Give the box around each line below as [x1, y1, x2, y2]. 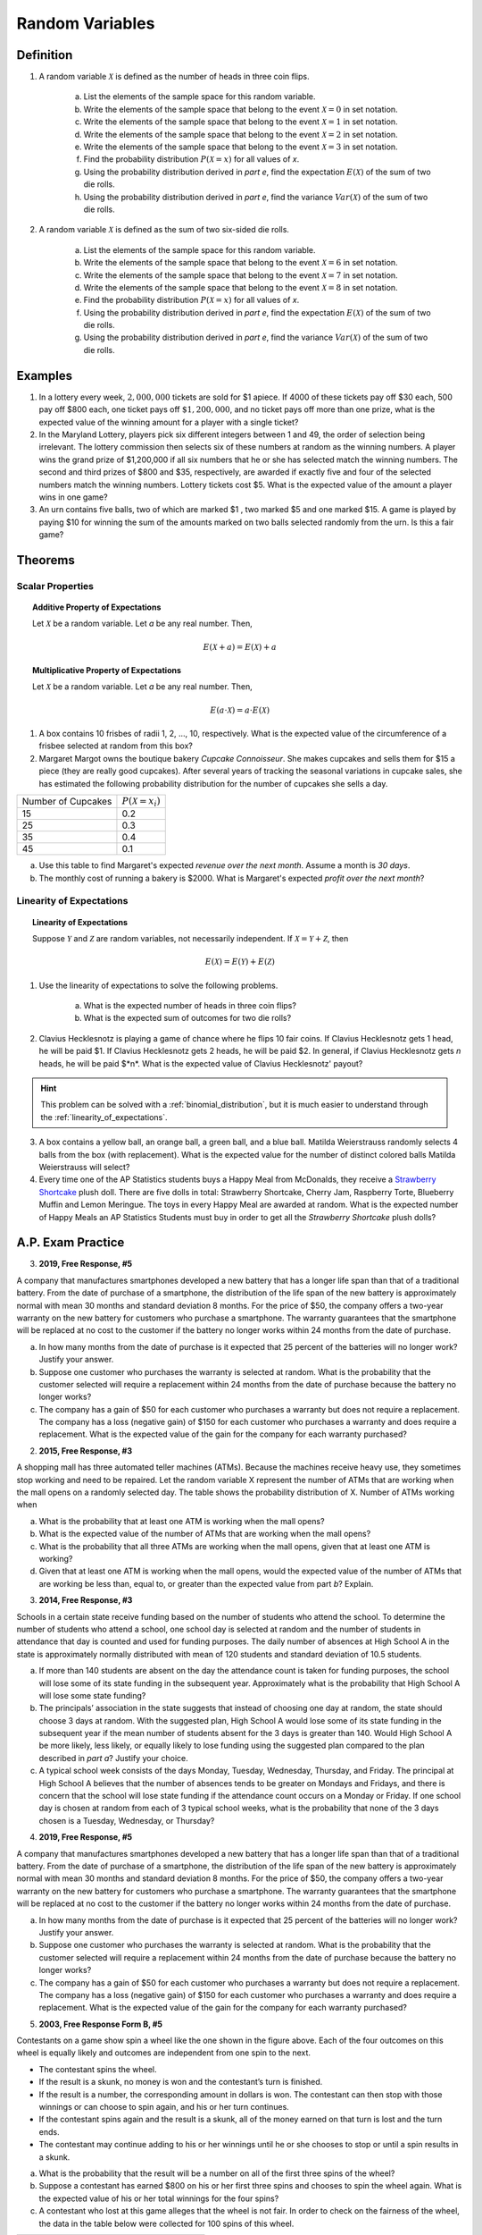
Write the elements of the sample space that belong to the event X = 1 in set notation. [83, 116, 398, 127]
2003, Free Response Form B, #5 [38, 2019, 163, 2029]
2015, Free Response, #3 [38, 1445, 133, 1456]
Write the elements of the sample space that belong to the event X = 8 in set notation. [83, 282, 398, 292]
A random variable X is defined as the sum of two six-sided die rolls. [38, 224, 290, 235]
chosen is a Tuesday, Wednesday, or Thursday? [38, 1815, 215, 1826]
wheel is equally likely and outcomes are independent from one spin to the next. [16, 2047, 312, 2058]
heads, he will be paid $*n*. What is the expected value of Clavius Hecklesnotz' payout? [38, 1058, 363, 1068]
